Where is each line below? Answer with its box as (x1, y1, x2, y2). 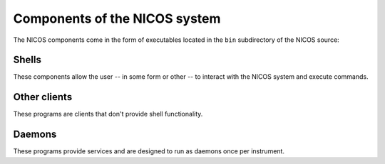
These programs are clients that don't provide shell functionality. (13, 110, 203, 119)
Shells (13, 54, 42, 66)
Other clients (13, 91, 73, 103)
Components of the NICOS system (13, 11, 221, 26)
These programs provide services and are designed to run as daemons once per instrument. (13, 147, 285, 155)
